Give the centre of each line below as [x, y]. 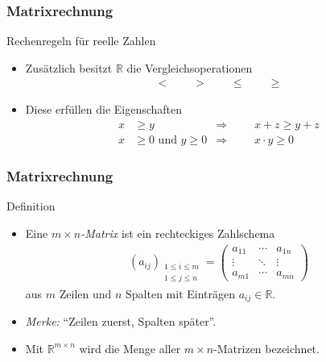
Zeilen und [85, 293]
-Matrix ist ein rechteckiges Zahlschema [178, 233]
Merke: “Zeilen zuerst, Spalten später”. [121, 321]
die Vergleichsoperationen [190, 67]
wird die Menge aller [130, 348]
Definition [31, 206]
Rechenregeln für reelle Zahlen [81, 41]
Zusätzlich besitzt [69, 67]
